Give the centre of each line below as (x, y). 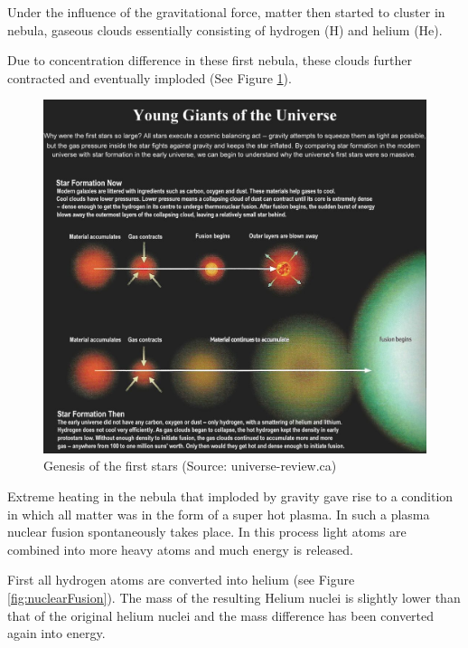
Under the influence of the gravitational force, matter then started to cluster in (226, 12)
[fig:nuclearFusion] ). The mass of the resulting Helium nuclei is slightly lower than (234, 597)
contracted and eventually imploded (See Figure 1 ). (150, 77)
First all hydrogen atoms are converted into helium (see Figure (181, 580)
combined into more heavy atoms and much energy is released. (180, 549)
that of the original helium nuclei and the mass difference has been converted (221, 615)
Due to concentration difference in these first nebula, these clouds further (210, 60)
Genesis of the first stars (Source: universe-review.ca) (190, 466)
